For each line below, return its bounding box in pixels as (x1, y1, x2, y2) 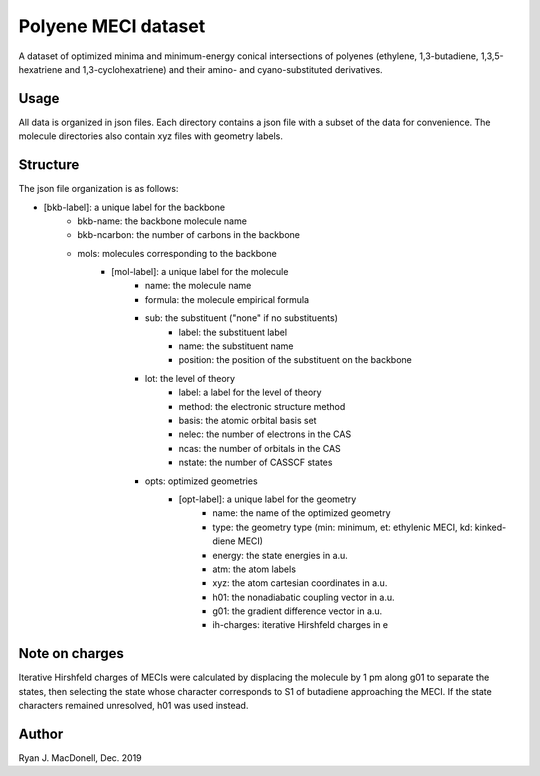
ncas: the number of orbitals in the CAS (178, 442, 342, 454)
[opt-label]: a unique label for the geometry (178, 493, 357, 505)
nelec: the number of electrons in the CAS (178, 428, 352, 440)
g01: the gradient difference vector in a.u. (212, 605, 383, 617)
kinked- (474, 521, 507, 533)
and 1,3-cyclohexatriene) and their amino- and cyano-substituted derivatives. (64, 63, 384, 75)
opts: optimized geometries (145, 475, 259, 487)
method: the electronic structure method (178, 400, 346, 412)
